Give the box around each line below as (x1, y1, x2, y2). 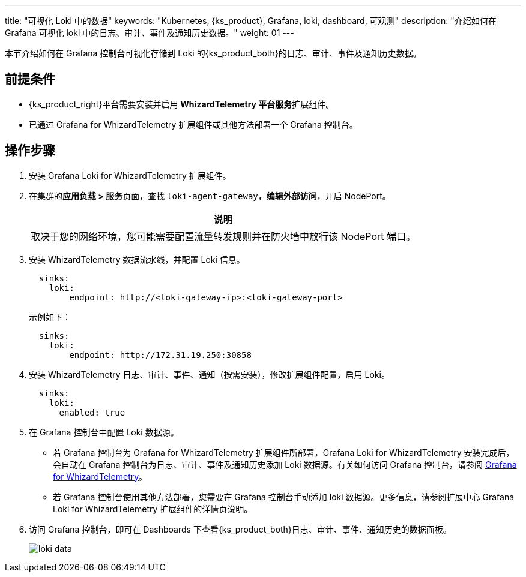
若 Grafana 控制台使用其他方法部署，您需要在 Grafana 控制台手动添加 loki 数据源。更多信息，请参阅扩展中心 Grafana (53, 491, 515, 502)
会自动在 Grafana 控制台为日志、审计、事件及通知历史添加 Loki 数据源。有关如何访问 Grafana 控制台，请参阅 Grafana (53, 459, 517, 470)
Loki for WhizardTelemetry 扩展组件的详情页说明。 (53, 503, 253, 514)
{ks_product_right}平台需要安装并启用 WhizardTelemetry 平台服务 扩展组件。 (29, 98, 334, 109)
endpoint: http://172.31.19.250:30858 (69, 350, 252, 360)
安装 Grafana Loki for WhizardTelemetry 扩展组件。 (29, 170, 231, 181)
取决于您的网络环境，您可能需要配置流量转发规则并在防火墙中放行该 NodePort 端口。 (31, 230, 416, 242)
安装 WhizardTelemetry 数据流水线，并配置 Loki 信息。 (29, 254, 245, 265)
